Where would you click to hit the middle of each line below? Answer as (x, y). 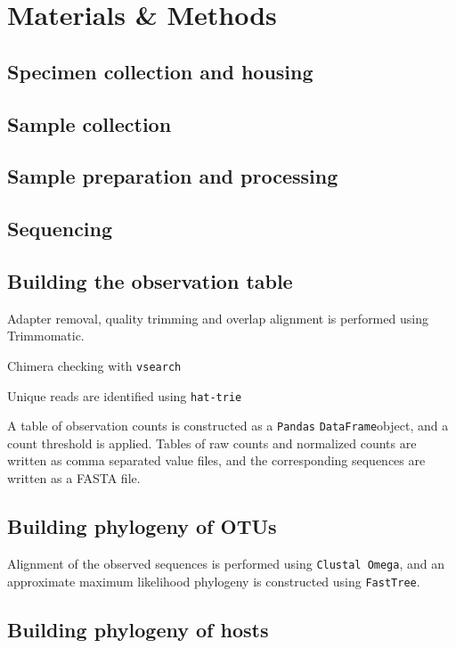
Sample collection (90, 123)
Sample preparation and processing (173, 176)
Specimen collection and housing (160, 71)
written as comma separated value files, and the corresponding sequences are (216, 460)
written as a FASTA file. (74, 478)
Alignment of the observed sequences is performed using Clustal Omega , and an (226, 563)
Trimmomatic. (46, 336)
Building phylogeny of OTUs (142, 526)
